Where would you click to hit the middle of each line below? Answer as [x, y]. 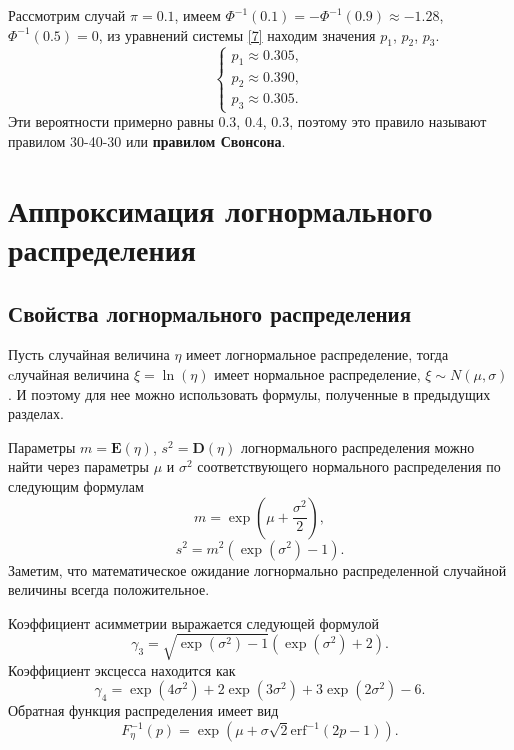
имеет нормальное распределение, [317, 373]
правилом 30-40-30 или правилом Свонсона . [147, 140]
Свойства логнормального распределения [210, 312]
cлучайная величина [69, 373]
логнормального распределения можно [357, 446]
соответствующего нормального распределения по [349, 466]
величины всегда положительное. [109, 589]
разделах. [36, 413]
